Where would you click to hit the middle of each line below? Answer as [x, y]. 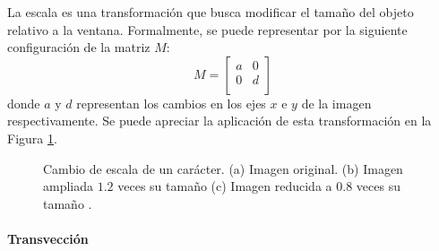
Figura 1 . [32, 138]
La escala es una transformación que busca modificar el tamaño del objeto [211, 12]
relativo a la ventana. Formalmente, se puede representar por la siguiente [207, 29]
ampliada [69, 186]
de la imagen [336, 103]
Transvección [48, 238]
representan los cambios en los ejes [171, 103]
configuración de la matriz [79, 47]
